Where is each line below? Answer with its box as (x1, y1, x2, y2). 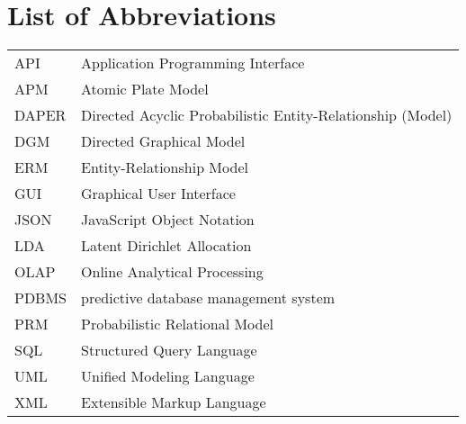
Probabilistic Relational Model (81, 313, 273, 335)
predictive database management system (81, 287, 336, 309)
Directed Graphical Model (81, 131, 246, 152)
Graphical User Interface (81, 183, 236, 204)
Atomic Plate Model (81, 78, 209, 100)
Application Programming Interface (81, 52, 305, 74)
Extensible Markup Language (81, 392, 266, 413)
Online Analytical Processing (81, 261, 264, 283)
